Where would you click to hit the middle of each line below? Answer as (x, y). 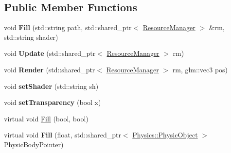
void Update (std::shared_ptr (50, 53)
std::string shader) (31, 37)
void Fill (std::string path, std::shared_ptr (68, 27)
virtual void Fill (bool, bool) (46, 118)
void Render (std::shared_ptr (50, 69)
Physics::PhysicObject (165, 135)
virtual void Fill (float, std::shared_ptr (62, 135)
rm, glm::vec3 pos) (200, 69)
